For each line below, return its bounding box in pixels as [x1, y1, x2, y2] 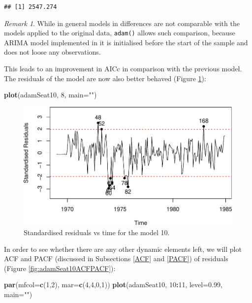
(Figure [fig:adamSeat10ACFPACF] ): [4, 263, 116, 273]
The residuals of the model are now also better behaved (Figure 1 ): [4, 73, 206, 83]
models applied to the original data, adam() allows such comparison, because [4, 28, 235, 38]
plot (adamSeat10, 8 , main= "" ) [4, 90, 97, 100]
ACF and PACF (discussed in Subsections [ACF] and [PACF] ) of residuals [4, 253, 228, 264]
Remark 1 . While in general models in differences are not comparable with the [4, 18, 240, 28]
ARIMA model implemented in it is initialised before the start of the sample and [4, 37, 248, 47]
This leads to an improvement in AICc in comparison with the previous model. [4, 63, 242, 74]
